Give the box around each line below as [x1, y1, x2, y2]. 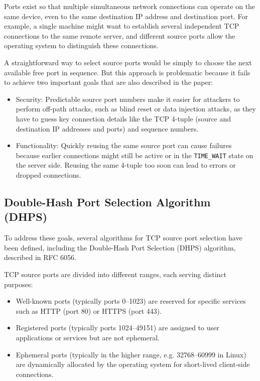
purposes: [4, 279, 33, 289]
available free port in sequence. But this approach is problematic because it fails [4, 67, 250, 77]
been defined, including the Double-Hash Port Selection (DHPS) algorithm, [4, 242, 236, 252]
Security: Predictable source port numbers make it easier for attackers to [16, 93, 240, 104]
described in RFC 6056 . [4, 252, 77, 263]
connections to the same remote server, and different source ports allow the [4, 30, 235, 41]
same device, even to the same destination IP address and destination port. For [4, 11, 248, 21]
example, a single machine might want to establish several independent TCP [4, 21, 239, 31]
